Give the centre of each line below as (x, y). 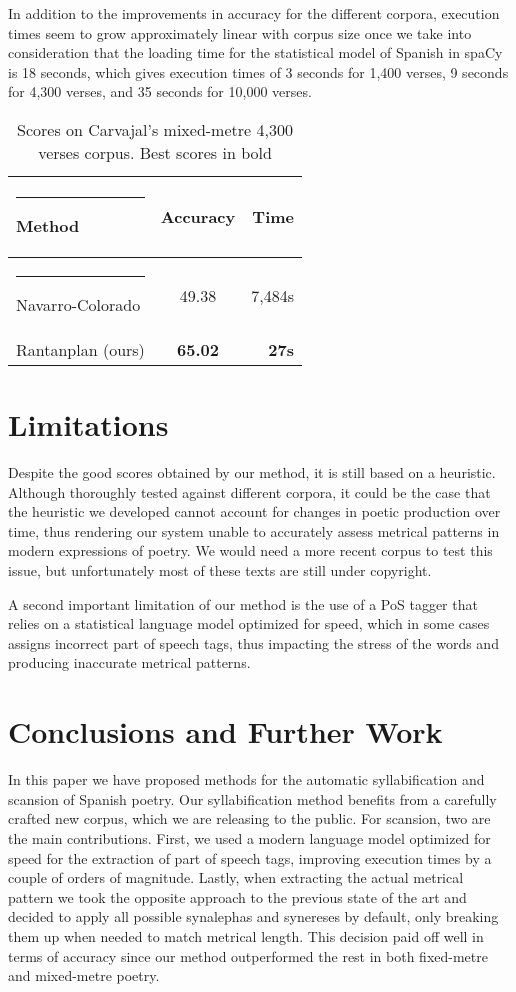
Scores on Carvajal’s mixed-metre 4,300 (155, 129)
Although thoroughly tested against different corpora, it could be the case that (249, 491)
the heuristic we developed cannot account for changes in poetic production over (254, 511)
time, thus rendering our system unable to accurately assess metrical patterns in (254, 530)
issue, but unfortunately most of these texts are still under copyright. (220, 570)
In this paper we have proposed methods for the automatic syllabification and (246, 779)
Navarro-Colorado (78, 304)
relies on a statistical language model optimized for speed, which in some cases (249, 623)
